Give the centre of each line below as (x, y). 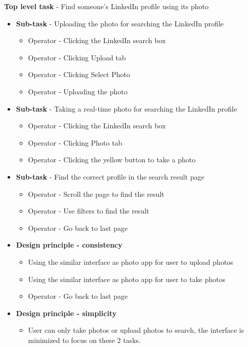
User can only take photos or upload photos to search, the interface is (136, 330)
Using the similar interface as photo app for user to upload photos (131, 262)
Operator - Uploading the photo (78, 91)
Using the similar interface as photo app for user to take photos (127, 279)
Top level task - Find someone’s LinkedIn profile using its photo (106, 6)
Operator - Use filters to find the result (89, 211)
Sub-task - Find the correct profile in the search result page (110, 176)
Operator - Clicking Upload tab (77, 57)
